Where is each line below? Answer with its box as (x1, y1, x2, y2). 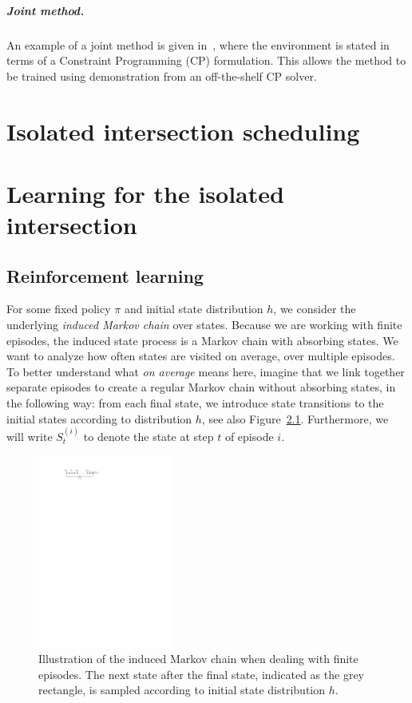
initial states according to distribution (6, 410, 192, 427)
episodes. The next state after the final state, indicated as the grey (38, 665, 364, 682)
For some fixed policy (6, 300, 111, 317)
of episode (224, 428, 274, 445)
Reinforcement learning (6, 263, 204, 288)
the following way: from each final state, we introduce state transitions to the (6, 395, 384, 411)
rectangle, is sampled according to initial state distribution (38, 681, 326, 698)
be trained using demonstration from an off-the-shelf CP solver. (6, 67, 317, 84)
